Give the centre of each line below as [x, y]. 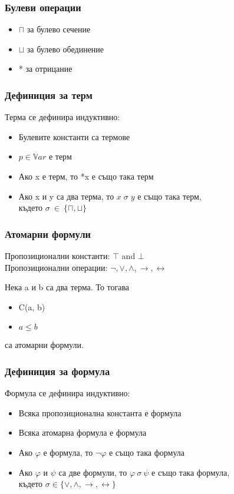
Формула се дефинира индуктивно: [67, 393]
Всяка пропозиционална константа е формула [100, 412]
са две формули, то [93, 472]
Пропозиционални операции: [56, 267]
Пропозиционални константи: [57, 256]
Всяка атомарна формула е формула [83, 432]
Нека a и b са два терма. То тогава [67, 287]
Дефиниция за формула [57, 371]
